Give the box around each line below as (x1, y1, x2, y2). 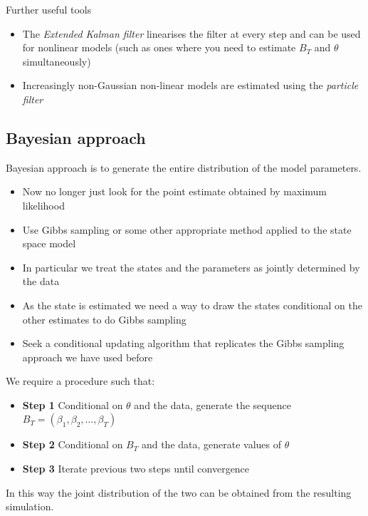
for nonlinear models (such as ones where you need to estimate (22, 40, 296, 55)
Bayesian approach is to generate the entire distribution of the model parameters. (6, 160, 362, 175)
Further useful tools (6, 2, 92, 16)
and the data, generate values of (141, 437, 282, 452)
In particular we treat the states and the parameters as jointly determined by (22, 259, 360, 274)
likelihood (22, 197, 65, 212)
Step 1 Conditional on (22, 397, 123, 412)
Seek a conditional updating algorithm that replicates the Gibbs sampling (22, 336, 345, 351)
